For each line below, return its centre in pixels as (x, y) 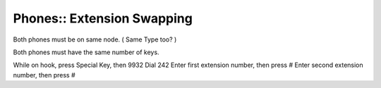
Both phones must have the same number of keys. (86, 52)
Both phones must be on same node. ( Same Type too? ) (95, 39)
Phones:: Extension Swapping (103, 18)
